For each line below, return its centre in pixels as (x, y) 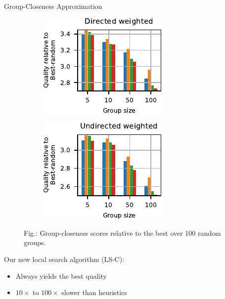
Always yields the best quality (61, 276)
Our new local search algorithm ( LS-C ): (64, 259)
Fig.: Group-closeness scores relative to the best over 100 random (122, 233)
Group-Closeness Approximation (53, 6)
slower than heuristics (94, 292)
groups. (35, 242)
